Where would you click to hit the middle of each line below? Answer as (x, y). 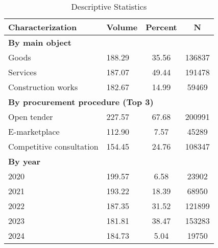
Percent (161, 27)
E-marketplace (34, 131)
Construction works (43, 87)
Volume (122, 27)
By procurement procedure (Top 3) (81, 102)
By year (25, 161)
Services (22, 72)
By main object (40, 42)
